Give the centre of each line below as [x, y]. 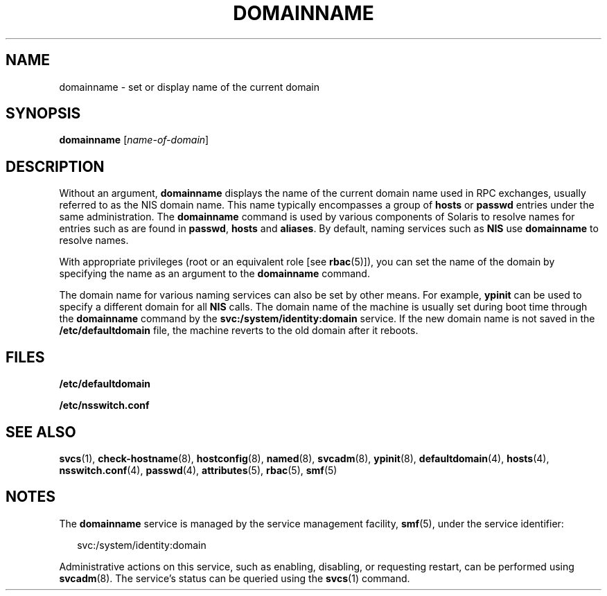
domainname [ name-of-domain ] [134, 140]
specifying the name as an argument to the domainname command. [214, 274]
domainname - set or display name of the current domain [189, 87]
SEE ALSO [41, 432]
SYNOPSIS [43, 114]
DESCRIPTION [55, 166]
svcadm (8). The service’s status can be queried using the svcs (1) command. [235, 578]
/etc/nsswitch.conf [104, 405]
